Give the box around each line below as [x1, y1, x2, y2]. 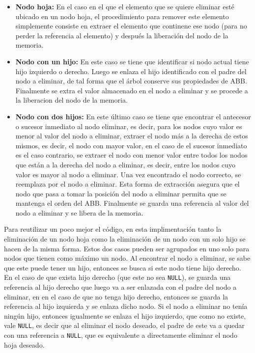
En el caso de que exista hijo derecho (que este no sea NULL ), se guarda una [4, 272, 231, 282]
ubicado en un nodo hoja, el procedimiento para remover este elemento [15, 11, 229, 21]
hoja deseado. [4, 339, 45, 350]
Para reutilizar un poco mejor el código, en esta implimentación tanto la [4, 224, 222, 234]
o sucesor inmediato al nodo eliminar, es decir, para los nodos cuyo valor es [15, 121, 242, 131]
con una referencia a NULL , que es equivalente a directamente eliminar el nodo [4, 330, 237, 340]
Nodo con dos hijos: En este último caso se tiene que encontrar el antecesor [15, 111, 251, 121]
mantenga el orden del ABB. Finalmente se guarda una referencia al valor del [15, 198, 249, 208]
